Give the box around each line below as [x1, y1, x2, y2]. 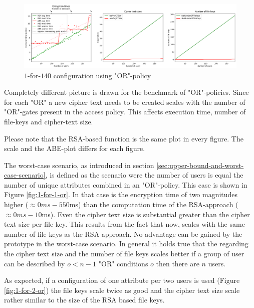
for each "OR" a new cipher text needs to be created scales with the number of [4, 96, 245, 107]
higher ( [4, 199, 29, 210]
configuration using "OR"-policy [53, 70, 151, 80]
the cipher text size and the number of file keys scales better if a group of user [4, 248, 244, 259]
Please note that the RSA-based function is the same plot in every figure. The [4, 133, 243, 143]
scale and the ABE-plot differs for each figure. [4, 143, 145, 153]
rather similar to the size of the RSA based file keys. [4, 294, 165, 305]
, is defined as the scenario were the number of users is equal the [45, 170, 243, 180]
